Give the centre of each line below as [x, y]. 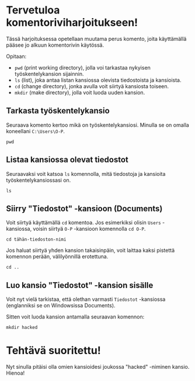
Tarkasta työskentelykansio [58, 111]
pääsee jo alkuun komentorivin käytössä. [55, 45]
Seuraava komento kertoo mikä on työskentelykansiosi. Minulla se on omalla [98, 125]
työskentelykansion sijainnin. [49, 74]
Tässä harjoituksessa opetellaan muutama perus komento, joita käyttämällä [96, 39]
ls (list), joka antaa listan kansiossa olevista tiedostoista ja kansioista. [98, 80]
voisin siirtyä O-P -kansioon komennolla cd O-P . [89, 229]
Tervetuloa [33, 10]
